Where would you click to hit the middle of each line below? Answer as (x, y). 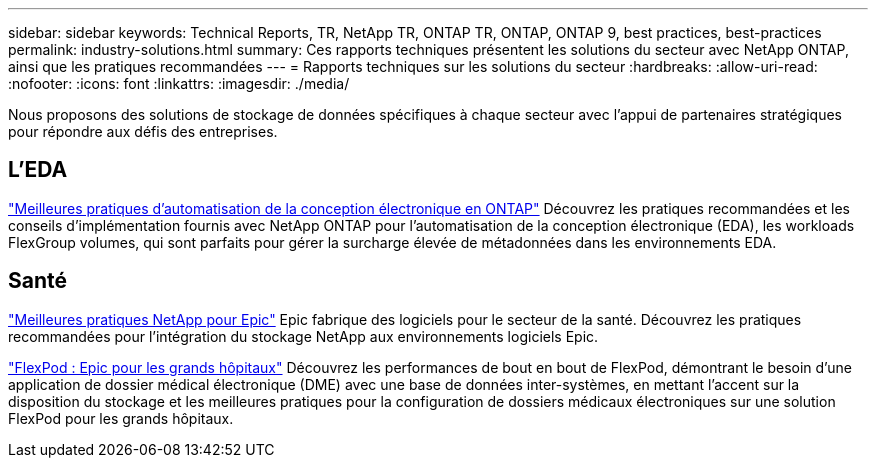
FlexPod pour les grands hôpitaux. (121, 418)
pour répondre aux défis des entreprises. (143, 131)
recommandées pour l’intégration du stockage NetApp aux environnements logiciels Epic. (303, 336)
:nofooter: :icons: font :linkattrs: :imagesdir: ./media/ (179, 83)
